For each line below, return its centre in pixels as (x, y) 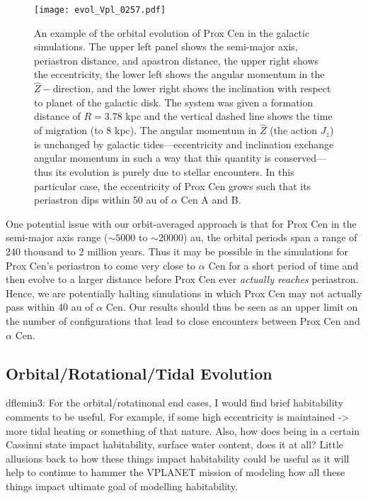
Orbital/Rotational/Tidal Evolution (139, 373)
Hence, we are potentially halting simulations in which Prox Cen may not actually (184, 293)
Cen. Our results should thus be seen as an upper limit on (232, 307)
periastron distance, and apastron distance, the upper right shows (177, 60)
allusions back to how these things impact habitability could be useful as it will (178, 458)
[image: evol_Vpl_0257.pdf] (100, 10)
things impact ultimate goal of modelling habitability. (122, 486)
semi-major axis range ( (57, 237)
